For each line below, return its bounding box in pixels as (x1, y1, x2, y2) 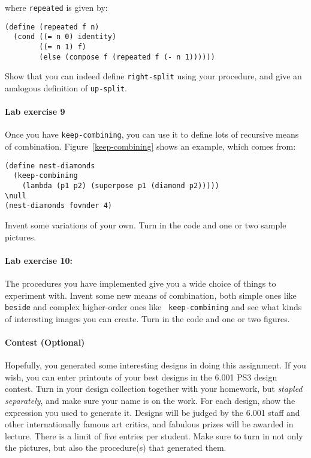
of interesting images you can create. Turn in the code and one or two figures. (5, 312, 290, 325)
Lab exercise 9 (5, 105, 65, 118)
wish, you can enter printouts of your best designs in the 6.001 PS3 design (5, 370, 277, 383)
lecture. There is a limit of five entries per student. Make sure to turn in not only (5, 429, 303, 442)
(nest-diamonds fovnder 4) (5, 201, 112, 210)
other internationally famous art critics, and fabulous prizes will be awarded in (5, 418, 294, 430)
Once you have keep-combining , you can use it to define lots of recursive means (5, 128, 299, 141)
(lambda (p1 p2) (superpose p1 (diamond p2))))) (22, 181, 219, 190)
